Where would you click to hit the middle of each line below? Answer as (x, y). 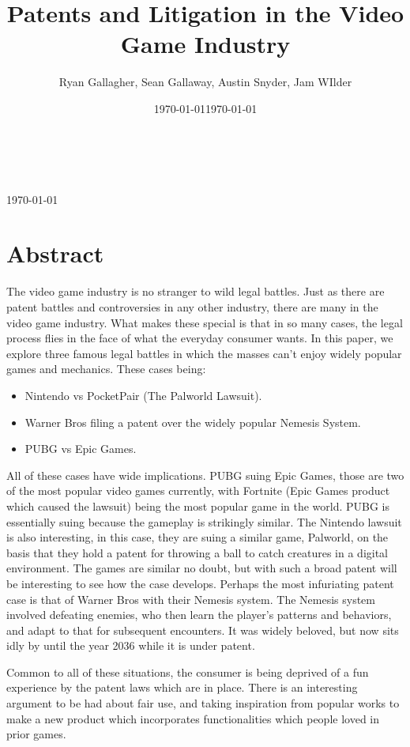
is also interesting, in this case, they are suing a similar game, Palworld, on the (197, 537)
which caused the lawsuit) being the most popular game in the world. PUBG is (198, 506)
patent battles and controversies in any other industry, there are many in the (192, 307)
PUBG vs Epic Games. (81, 449)
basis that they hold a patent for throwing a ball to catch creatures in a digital (197, 552)
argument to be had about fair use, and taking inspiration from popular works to (203, 703)
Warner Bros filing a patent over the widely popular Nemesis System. (193, 422)
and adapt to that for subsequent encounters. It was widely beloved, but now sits (203, 630)
